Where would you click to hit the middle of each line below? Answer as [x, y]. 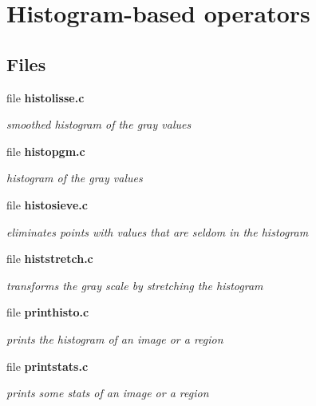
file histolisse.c [45, 97]
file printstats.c [47, 366]
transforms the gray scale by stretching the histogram [135, 285]
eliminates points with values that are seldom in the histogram [158, 231]
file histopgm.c [46, 151]
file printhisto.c [48, 312]
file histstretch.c [50, 259]
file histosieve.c [47, 204]
